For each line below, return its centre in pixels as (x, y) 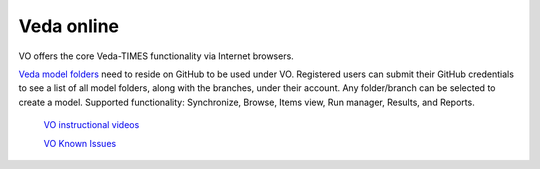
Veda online (69, 26)
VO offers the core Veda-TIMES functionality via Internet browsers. (156, 56)
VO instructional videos (91, 125)
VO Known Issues (80, 143)
